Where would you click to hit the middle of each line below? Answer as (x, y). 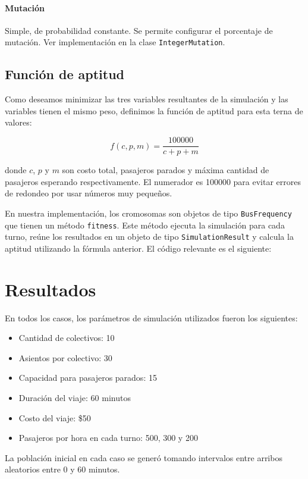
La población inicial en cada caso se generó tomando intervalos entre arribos (144, 457)
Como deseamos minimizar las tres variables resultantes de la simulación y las (147, 99)
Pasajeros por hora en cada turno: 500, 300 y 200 (108, 438)
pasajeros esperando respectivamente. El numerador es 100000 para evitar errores (153, 181)
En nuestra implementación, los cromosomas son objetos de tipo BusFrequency (148, 213)
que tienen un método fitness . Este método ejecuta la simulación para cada (145, 225)
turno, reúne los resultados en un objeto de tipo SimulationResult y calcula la (149, 237)
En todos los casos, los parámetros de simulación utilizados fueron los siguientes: (151, 317)
